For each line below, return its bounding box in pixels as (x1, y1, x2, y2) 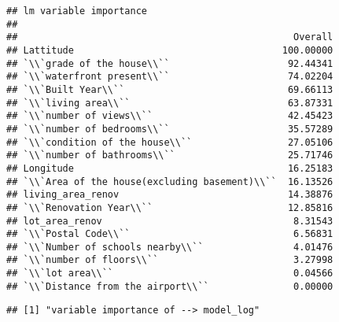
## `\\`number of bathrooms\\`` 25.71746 (6, 150, 333, 161)
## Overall (6, 31, 333, 43)
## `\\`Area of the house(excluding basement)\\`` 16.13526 (6, 176, 333, 187)
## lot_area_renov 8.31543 (6, 215, 333, 227)
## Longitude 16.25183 (6, 162, 333, 174)
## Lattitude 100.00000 (6, 44, 333, 56)
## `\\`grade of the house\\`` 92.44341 (6, 57, 333, 69)
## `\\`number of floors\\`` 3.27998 (6, 254, 333, 266)
